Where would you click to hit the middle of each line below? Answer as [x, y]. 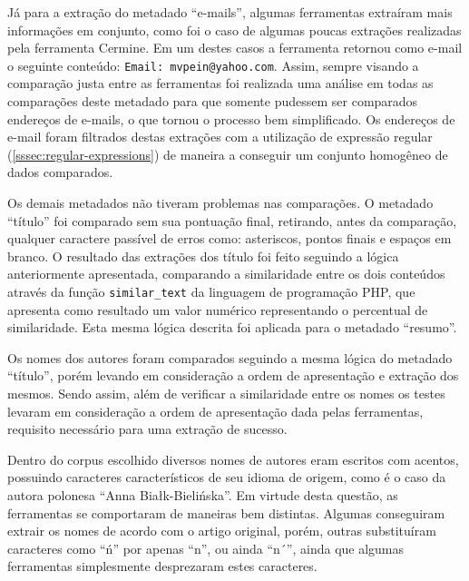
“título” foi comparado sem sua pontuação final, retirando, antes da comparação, [232, 220]
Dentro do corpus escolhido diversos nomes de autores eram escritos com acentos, [233, 459]
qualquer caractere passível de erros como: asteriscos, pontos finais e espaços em [230, 238]
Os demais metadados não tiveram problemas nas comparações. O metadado [220, 202]
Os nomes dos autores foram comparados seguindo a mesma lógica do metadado [230, 357]
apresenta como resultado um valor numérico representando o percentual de [218, 309]
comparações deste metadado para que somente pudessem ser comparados [213, 101]
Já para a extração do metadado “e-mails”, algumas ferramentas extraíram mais [230, 12]
